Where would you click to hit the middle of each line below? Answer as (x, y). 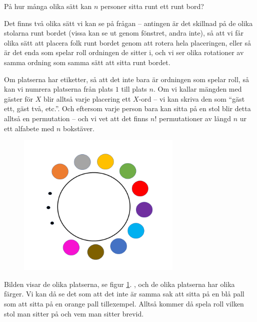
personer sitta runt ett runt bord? (152, 6)
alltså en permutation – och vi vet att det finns (76, 118)
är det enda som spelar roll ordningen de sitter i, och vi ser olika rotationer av (124, 52)
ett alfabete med (29, 128)
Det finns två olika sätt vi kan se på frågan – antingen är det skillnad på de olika (128, 23)
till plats (134, 89)
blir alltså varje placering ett (87, 98)
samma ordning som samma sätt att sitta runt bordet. (87, 62)
